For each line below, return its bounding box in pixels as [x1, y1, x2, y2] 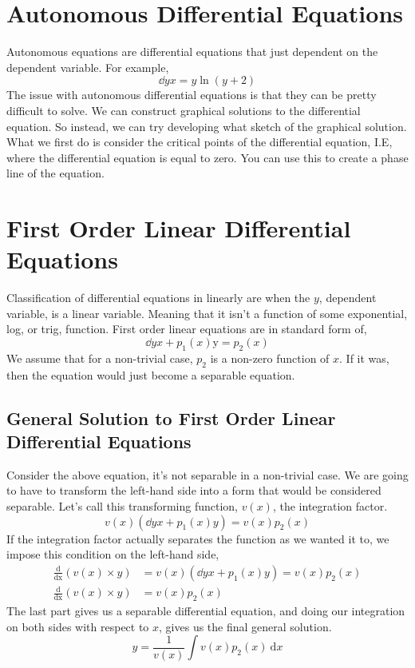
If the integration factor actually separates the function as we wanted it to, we [6, 530, 389, 547]
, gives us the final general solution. [159, 618, 332, 634]
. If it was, [339, 349, 389, 366]
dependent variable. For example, [6, 58, 169, 75]
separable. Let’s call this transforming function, [6, 497, 238, 514]
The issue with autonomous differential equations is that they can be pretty [6, 86, 377, 103]
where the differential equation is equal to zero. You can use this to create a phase [6, 149, 409, 165]
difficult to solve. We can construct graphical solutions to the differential [6, 101, 361, 118]
